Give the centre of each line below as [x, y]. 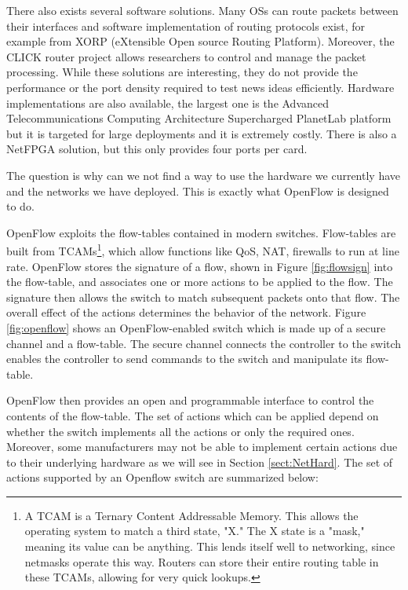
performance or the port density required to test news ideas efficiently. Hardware [200, 87]
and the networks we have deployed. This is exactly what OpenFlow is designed [198, 191]
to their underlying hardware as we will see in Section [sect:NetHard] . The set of [200, 462]
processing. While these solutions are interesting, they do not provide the [182, 72]
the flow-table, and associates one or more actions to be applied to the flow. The [200, 282]
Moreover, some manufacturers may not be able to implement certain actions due [202, 447]
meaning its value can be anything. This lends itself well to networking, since [210, 546]
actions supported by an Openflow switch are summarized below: [162, 477]
